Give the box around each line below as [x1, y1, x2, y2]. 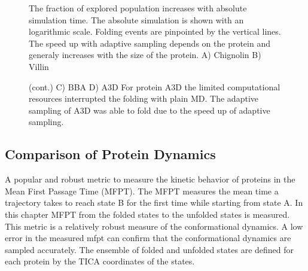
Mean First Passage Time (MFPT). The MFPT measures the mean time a [5, 184, 279, 197]
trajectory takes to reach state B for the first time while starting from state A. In [5, 196, 303, 209]
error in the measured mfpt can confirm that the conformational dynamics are [5, 232, 291, 244]
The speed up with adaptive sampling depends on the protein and [29, 36, 270, 49]
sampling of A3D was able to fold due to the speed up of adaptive [29, 103, 270, 116]
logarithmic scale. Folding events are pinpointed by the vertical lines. [29, 25, 281, 38]
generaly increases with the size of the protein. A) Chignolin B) [29, 48, 261, 61]
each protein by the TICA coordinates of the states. [5, 255, 195, 267]
